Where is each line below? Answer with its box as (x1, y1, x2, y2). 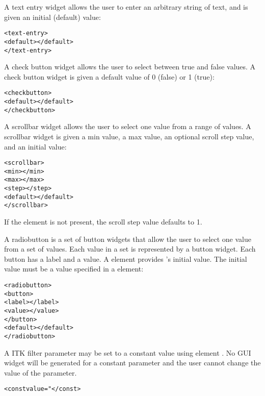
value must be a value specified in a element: (4, 263, 144, 274)
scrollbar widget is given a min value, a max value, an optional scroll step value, (4, 131, 254, 141)
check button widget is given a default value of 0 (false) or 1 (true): (4, 71, 215, 82)
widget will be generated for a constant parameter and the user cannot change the (4, 357, 261, 368)
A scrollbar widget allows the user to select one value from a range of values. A (4, 121, 251, 132)
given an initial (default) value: (4, 11, 101, 22)
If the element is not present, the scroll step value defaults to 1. (4, 216, 202, 227)
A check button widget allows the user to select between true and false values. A (4, 61, 256, 72)
